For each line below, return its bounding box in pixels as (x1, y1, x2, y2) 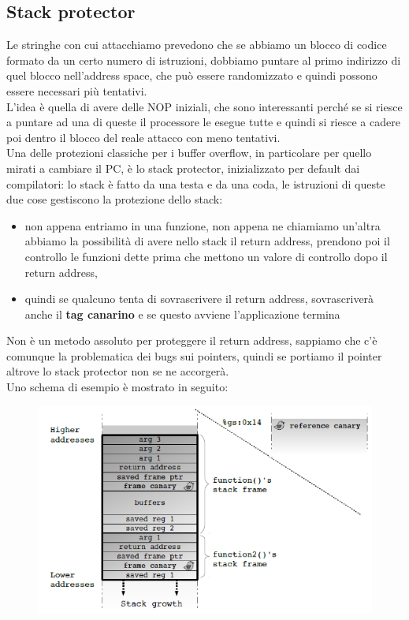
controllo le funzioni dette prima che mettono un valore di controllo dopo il (24, 248, 388, 264)
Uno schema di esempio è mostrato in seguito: (6, 379, 229, 395)
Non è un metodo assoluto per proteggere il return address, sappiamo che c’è (6, 332, 377, 349)
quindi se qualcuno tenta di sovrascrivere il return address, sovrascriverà (24, 290, 374, 307)
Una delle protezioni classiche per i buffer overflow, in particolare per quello (6, 144, 372, 161)
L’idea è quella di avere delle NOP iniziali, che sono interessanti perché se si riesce (6, 98, 403, 114)
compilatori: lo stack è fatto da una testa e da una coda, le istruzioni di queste (6, 175, 385, 192)
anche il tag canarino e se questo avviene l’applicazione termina (24, 305, 340, 322)
